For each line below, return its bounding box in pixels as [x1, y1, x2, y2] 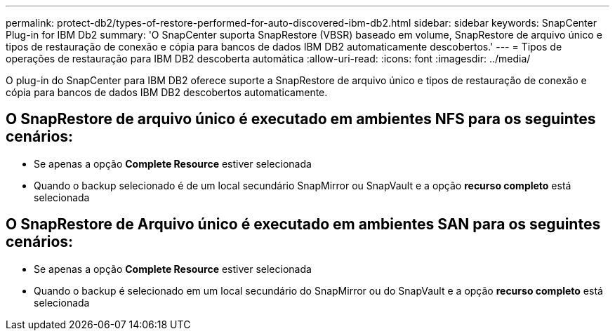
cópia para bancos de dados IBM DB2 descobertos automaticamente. [6, 86, 328, 98]
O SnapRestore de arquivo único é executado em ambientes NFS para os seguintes [6, 110, 596, 128]
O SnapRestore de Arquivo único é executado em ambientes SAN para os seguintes [6, 215, 601, 234]
